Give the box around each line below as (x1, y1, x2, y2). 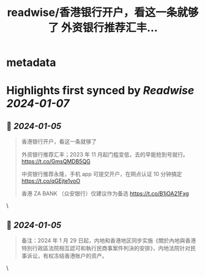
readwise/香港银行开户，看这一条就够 (7, 6, 199, 20)
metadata (6, 56, 56, 70)
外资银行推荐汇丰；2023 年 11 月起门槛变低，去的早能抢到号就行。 (21, 151, 188, 158)
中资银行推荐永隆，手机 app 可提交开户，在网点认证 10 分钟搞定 (21, 171, 182, 178)
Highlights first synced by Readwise (6, 84, 195, 98)
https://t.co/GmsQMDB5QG (21, 158, 91, 165)
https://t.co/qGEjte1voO (21, 177, 81, 185)
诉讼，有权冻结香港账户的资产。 (26, 252, 108, 259)
